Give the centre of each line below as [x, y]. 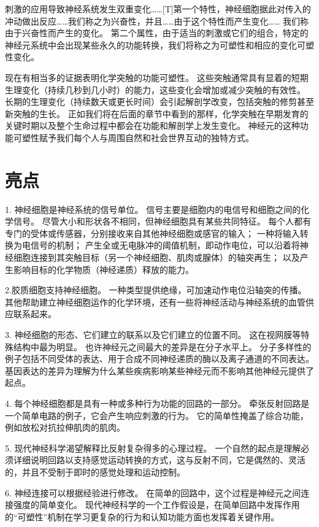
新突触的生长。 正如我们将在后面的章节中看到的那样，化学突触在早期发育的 [157, 113]
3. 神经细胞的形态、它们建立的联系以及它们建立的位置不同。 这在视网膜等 [153, 334]
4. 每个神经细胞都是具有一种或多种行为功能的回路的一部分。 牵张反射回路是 [157, 403]
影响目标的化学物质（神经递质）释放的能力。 [103, 269]
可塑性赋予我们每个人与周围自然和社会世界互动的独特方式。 [133, 137]
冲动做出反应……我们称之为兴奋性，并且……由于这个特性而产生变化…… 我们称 [157, 21]
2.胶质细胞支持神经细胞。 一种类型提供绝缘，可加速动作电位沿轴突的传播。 [156, 290]
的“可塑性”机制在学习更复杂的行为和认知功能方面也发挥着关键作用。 [142, 516]
